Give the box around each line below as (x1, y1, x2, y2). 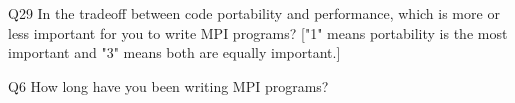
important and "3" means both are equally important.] (8, 42, 341, 63)
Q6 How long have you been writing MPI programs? (8, 75, 329, 96)
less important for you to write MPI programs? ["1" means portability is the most (8, 22, 508, 43)
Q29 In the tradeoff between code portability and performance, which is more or (8, 3, 500, 23)
